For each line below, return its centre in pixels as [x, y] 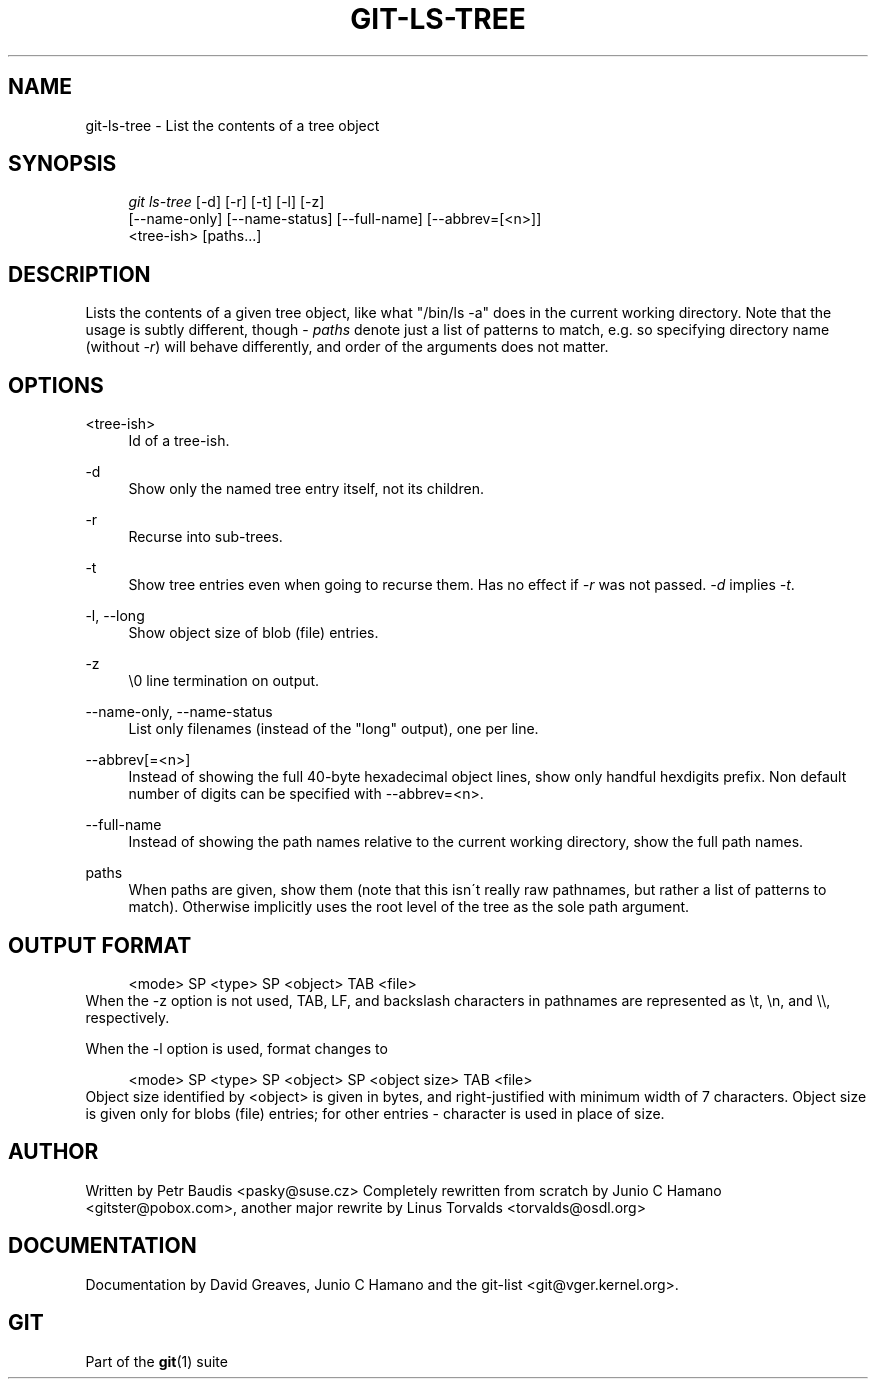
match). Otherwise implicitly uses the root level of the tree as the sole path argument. [409, 907]
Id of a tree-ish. [179, 441]
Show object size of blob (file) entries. [253, 633]
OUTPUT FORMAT [100, 945]
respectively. [127, 1017]
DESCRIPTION [79, 274]
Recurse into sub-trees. [205, 537]
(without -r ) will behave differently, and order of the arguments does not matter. [347, 347]
